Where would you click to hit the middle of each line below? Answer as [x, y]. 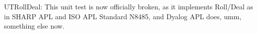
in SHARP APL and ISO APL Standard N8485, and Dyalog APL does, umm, [123, 16]
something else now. [34, 26]
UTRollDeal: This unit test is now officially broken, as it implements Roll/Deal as [129, 6]
